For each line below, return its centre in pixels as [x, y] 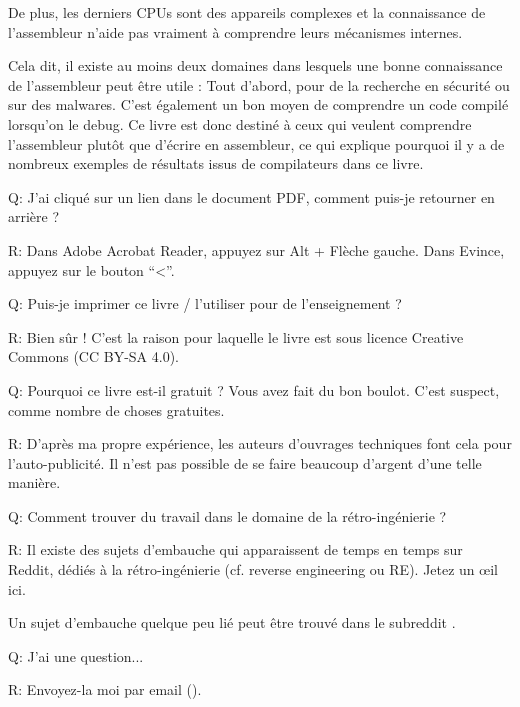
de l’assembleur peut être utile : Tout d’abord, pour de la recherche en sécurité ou [259, 84]
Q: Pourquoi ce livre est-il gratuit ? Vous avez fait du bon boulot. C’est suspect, [254, 389]
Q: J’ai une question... [76, 655]
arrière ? [34, 216]
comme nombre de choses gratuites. [116, 409]
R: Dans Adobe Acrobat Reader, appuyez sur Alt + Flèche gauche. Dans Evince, [256, 249]
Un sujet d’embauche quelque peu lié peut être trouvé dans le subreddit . [232, 622]
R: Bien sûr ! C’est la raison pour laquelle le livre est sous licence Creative [236, 336]
